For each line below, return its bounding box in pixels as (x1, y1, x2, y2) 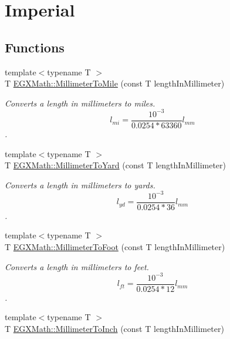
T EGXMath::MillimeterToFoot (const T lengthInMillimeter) (5, 241, 225, 253)
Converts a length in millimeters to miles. (5, 97, 155, 109)
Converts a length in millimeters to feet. (5, 260, 149, 272)
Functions (5, 38, 65, 56)
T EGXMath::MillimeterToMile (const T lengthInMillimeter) (5, 77, 225, 89)
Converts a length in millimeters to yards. (5, 178, 155, 191)
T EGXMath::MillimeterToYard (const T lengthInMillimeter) (5, 159, 226, 171)
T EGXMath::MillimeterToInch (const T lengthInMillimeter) (5, 322, 224, 334)
